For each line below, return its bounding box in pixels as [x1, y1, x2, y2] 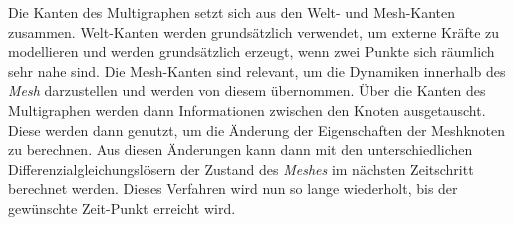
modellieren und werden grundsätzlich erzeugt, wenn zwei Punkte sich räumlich [8, 41, 495, 62]
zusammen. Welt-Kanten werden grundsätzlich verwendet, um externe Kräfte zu [8, 21, 500, 42]
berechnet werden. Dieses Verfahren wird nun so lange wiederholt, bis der [8, 178, 458, 199]
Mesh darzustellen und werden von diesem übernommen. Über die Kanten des [8, 80, 486, 101]
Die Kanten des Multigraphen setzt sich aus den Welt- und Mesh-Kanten [8, 2, 456, 22]
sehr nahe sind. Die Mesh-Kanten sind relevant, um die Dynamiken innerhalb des [8, 60, 506, 81]
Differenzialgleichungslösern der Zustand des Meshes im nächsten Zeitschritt [8, 158, 474, 179]
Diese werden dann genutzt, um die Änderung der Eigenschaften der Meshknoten [8, 119, 506, 140]
